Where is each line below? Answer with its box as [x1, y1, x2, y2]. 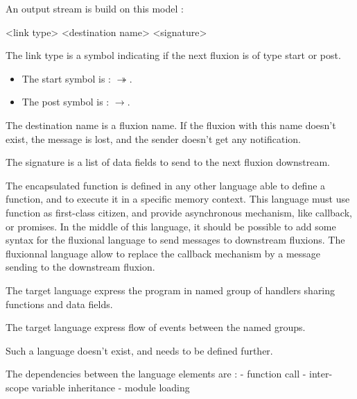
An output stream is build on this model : [6, 1, 184, 15]
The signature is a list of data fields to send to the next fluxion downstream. [6, 155, 330, 169]
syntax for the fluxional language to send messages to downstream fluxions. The [6, 232, 345, 247]
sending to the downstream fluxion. [6, 260, 155, 274]
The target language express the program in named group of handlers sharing [6, 282, 336, 297]
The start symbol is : [21, 71, 111, 85]
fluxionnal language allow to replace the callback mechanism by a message [6, 246, 321, 260]
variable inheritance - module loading [31, 380, 190, 394]
